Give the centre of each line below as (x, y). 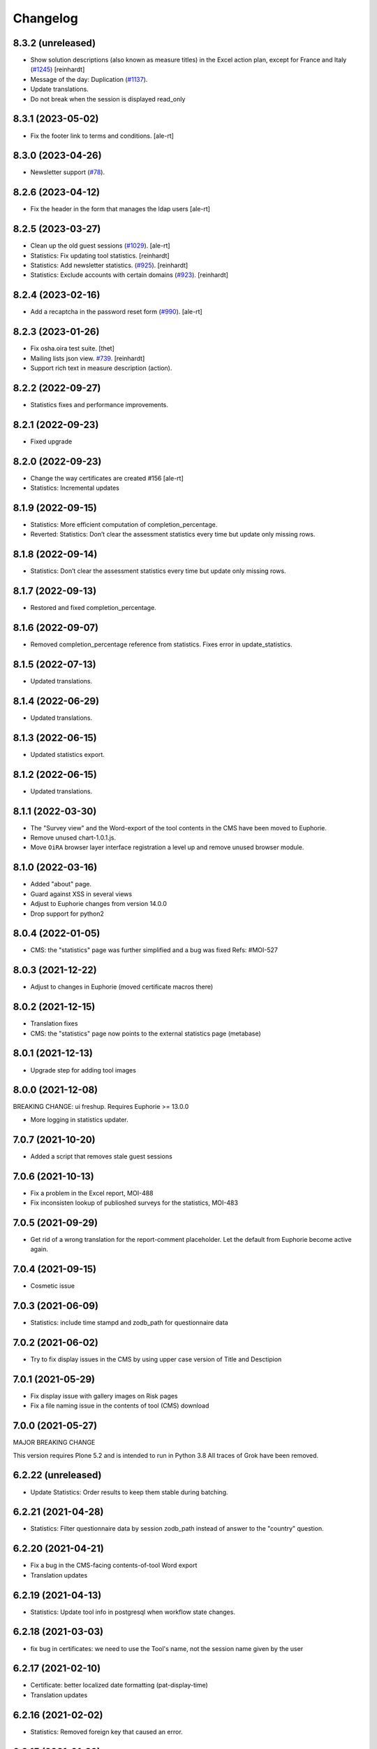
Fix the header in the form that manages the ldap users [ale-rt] (120, 209)
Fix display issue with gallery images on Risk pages (104, 1396)
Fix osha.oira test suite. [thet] (73, 348)
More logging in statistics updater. (79, 1119)
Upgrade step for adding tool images (83, 1070)
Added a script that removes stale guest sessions (101, 1156)
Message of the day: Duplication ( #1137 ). (89, 79)
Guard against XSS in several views (81, 894)
